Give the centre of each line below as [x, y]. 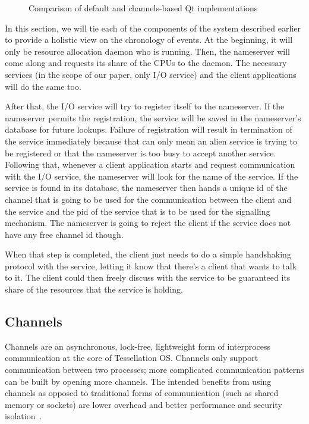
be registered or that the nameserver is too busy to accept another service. [141, 153]
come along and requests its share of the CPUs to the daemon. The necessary [146, 63]
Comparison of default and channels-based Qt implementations [143, 8]
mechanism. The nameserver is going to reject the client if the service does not [148, 223]
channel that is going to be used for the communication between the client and [148, 199]
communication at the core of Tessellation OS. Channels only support [132, 358]
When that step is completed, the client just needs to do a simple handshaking [148, 254]
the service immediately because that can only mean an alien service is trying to [151, 141]
